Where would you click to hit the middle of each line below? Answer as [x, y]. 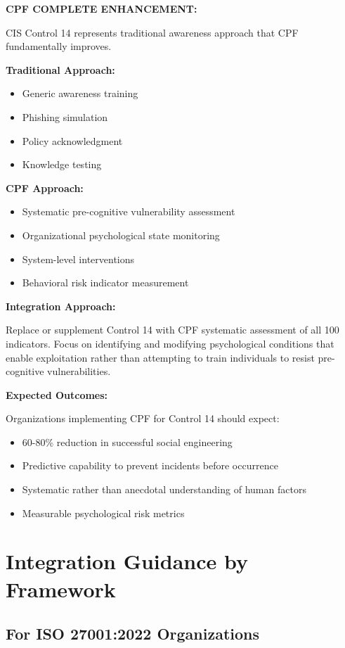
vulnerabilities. [79, 371]
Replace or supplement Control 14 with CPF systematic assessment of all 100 [172, 330]
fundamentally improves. [59, 46]
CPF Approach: [45, 188]
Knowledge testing [62, 164]
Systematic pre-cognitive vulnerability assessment [129, 211]
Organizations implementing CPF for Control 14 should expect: [143, 418]
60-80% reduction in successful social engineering [127, 441]
